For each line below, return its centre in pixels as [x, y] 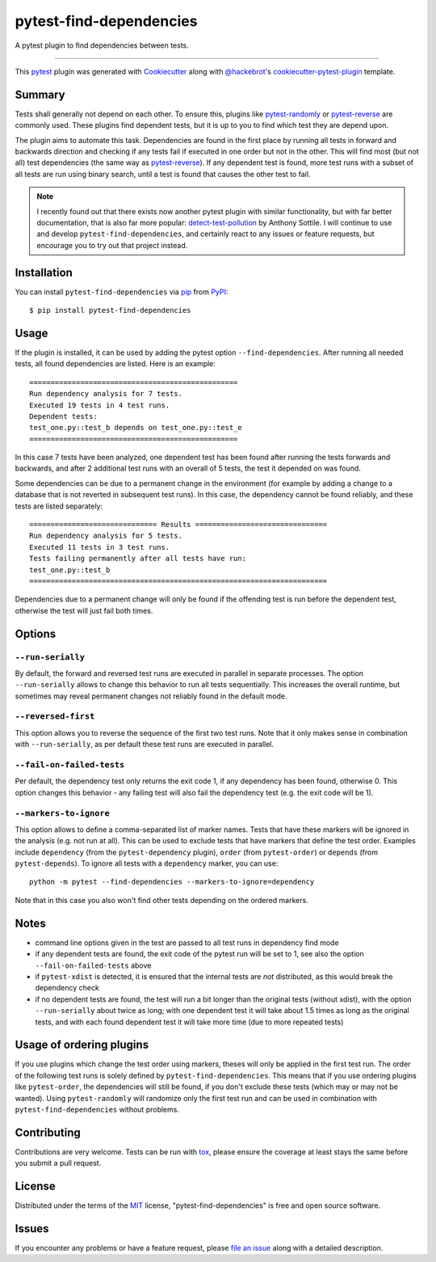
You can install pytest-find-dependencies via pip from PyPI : [122, 292]
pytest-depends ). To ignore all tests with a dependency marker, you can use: [147, 863]
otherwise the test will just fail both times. [84, 610]
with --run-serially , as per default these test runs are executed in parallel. [145, 745]
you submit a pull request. [58, 1163]
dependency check [67, 988]
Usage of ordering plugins [82, 1045]
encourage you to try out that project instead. [112, 245]
